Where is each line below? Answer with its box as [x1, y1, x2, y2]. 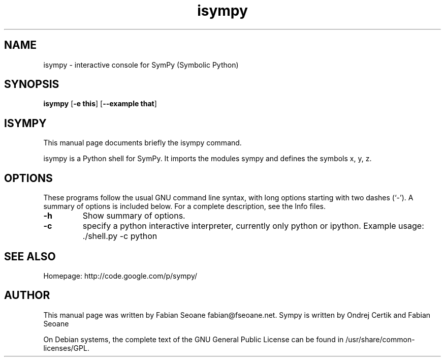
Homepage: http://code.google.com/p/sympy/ [43, 271, 198, 280]
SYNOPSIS [4, 78, 59, 91]
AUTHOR [4, 289, 50, 302]
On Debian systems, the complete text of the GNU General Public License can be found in [43, 335, 344, 344]
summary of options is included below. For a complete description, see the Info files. [43, 202, 326, 211]
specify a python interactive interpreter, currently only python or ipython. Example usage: [82, 221, 424, 231]
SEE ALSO [4, 250, 56, 263]
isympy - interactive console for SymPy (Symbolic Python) [43, 60, 239, 69]
